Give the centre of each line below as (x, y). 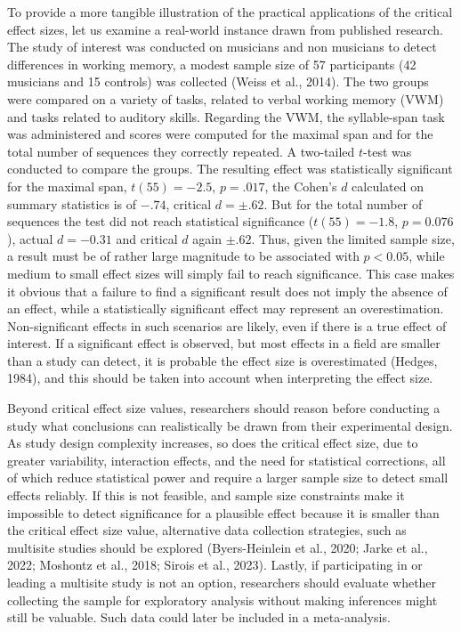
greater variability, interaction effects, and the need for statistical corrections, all (226, 460)
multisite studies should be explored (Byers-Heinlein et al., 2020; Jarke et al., (218, 547)
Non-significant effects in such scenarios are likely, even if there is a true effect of (227, 325)
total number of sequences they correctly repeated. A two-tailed (181, 151)
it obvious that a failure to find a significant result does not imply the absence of (227, 291)
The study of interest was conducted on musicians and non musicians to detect (222, 47)
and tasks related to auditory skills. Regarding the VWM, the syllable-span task (226, 116)
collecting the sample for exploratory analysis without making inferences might (222, 600)
